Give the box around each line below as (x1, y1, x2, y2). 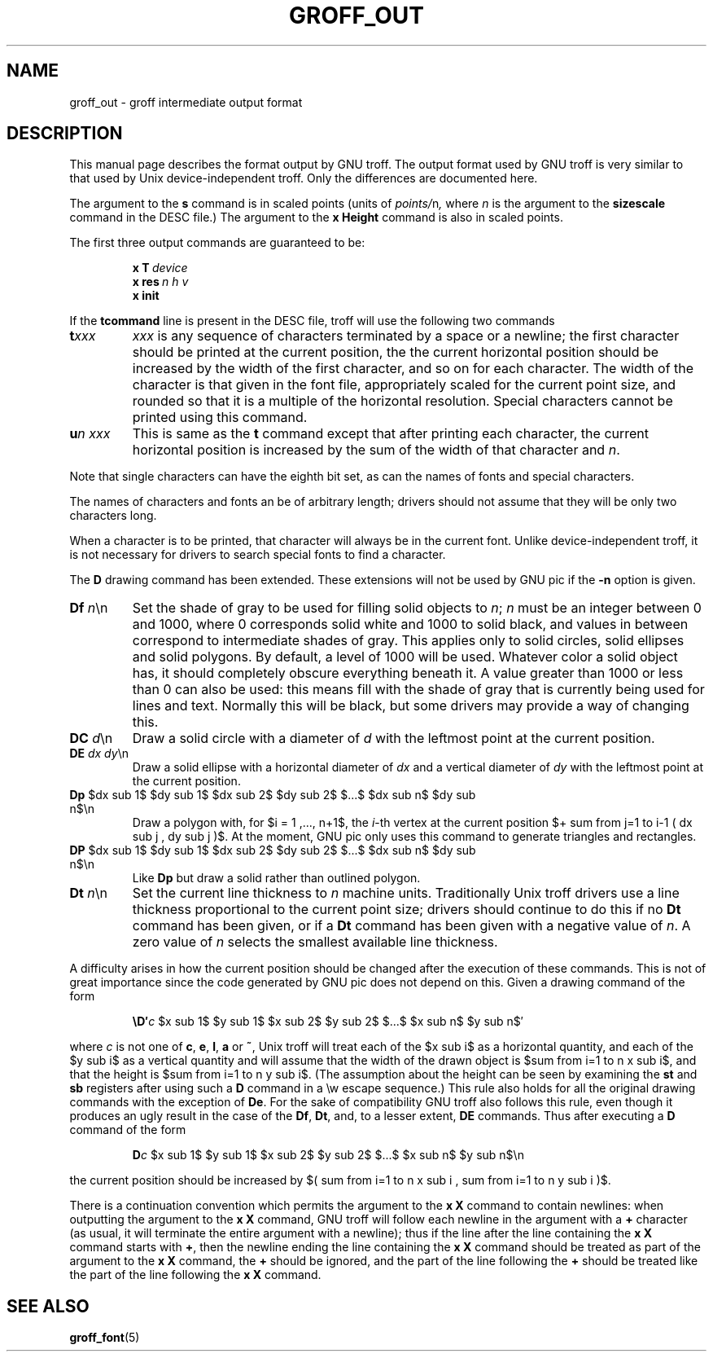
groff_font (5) (69, 1330, 140, 1345)
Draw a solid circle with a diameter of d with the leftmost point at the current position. (132, 730, 655, 747)
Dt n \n (69, 885, 107, 902)
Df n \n (69, 600, 108, 617)
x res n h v (132, 275, 189, 289)
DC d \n (69, 730, 113, 747)
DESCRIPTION (7, 123, 123, 144)
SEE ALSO (7, 1295, 90, 1316)
